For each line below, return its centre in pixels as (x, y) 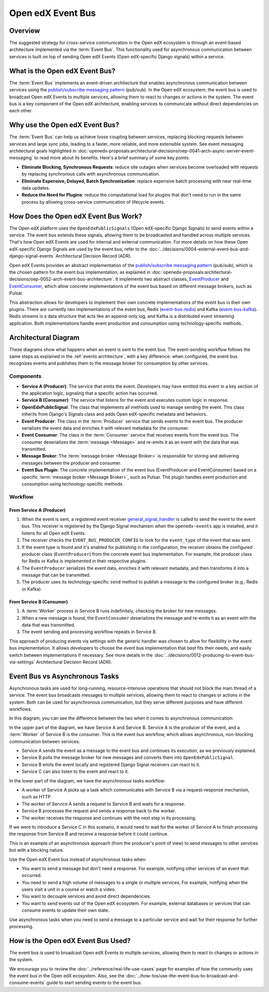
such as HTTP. (37, 797)
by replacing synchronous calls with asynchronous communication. (91, 174)
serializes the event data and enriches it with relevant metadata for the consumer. (105, 428)
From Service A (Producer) (37, 510)
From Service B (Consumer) (39, 602)
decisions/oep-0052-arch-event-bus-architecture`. (62, 279)
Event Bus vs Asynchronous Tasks (64, 676)
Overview (25, 31)
